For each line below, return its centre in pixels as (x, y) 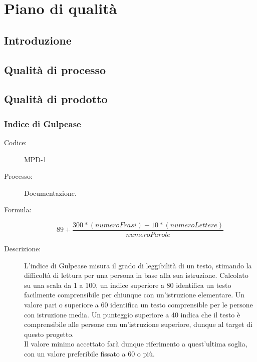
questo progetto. (49, 334)
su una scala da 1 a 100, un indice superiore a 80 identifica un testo (128, 285)
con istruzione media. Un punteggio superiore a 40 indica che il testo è (132, 314)
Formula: (18, 210)
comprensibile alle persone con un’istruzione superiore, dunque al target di (138, 324)
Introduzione (38, 40)
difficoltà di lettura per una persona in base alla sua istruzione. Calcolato (136, 275)
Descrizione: (23, 248)
